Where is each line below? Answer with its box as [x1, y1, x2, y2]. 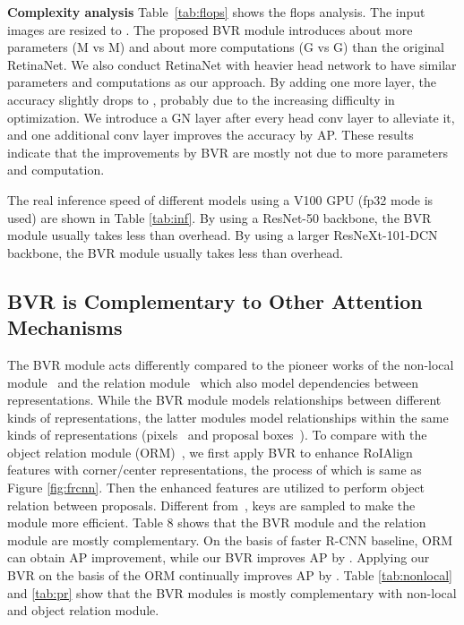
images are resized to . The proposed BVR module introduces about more [7, 20, 413, 39]
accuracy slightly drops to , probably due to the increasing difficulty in [7, 90, 395, 108]
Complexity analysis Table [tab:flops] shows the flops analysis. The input [7, 3, 425, 21]
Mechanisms [7, 313, 123, 341]
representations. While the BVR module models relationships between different [7, 390, 442, 409]
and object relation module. [7, 601, 159, 620]
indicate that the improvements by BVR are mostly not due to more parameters [7, 142, 448, 161]
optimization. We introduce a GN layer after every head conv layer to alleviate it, [7, 107, 455, 126]
